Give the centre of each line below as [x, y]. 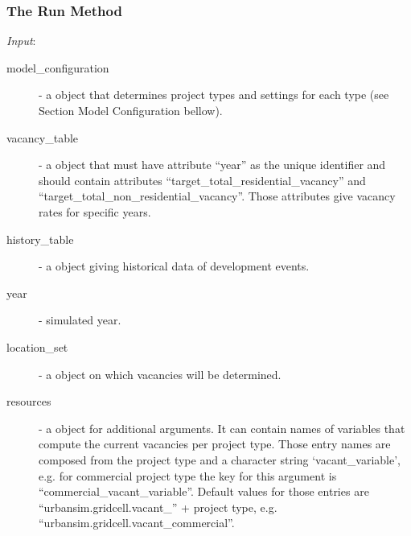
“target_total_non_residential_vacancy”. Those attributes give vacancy [217, 196]
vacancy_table [43, 137]
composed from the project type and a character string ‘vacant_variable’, [220, 459]
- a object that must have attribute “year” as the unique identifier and [212, 165]
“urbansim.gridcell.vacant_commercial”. [137, 523]
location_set [37, 346]
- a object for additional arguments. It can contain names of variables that [222, 428]
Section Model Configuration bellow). [131, 110]
